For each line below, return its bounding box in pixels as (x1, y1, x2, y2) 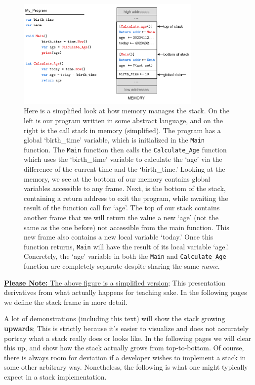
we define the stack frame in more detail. (4, 296, 127, 307)
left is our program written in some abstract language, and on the (24, 115, 223, 125)
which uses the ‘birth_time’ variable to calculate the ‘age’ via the (24, 154, 222, 164)
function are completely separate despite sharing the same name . (24, 261, 220, 271)
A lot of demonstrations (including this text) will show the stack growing (4, 313, 225, 324)
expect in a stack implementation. (4, 372, 107, 382)
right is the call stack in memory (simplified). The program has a (24, 125, 221, 135)
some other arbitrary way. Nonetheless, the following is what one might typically (4, 362, 248, 372)
